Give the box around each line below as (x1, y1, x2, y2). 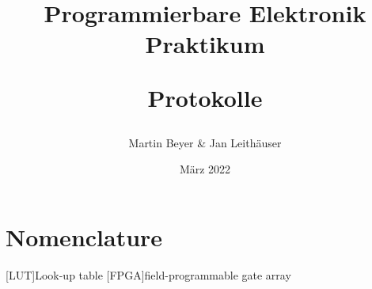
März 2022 (179, 161, 231, 177)
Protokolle (147, 81, 263, 113)
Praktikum (145, 28, 265, 60)
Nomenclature (6, 220, 163, 253)
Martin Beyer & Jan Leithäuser (128, 134, 282, 150)
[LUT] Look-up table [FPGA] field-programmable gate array (6, 266, 291, 283)
